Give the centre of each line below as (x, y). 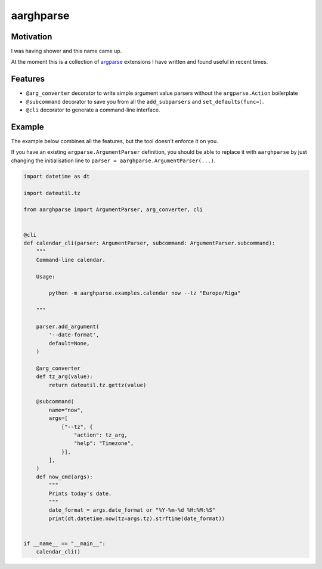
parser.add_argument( (68, 326)
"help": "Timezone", (104, 443)
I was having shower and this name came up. (66, 51)
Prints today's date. (80, 493)
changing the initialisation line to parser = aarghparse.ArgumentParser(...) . (113, 160)
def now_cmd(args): (65, 477)
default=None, (69, 343)
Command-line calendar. (71, 260)
